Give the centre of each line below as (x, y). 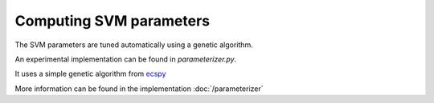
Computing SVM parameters (113, 21)
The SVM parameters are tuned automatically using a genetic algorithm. (134, 45)
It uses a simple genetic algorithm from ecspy (90, 74)
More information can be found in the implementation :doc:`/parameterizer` (139, 89)
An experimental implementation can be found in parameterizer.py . (126, 59)
